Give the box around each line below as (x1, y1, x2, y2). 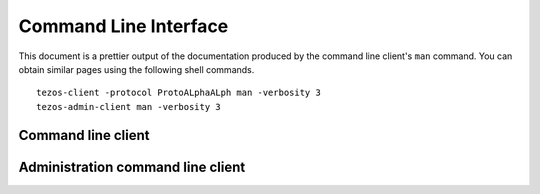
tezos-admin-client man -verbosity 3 (36, 101, 222, 112)
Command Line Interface (18, 15, 229, 37)
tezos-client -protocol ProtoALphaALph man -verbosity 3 (36, 87, 322, 99)
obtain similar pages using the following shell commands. (18, 63, 255, 75)
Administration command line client (18, 158, 246, 175)
